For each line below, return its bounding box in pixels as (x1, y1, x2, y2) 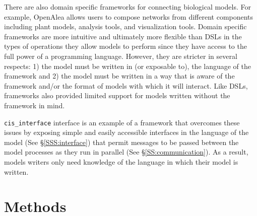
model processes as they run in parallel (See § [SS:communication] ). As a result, (4, 147, 248, 157)
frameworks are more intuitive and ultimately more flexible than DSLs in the (4, 31, 242, 41)
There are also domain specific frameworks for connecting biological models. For (4, 2, 251, 12)
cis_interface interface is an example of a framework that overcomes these (4, 117, 240, 127)
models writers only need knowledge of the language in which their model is (4, 156, 238, 167)
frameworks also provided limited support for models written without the (4, 90, 230, 101)
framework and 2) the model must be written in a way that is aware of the (4, 70, 235, 81)
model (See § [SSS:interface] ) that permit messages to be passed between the (4, 136, 239, 147)
